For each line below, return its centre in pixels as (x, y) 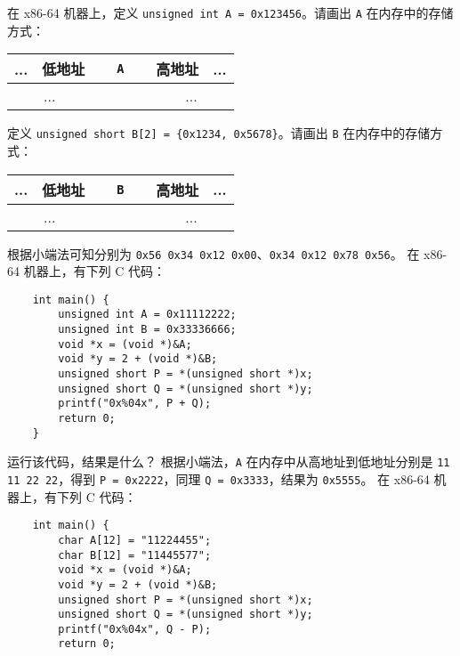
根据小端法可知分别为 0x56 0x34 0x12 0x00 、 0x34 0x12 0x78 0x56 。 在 (214, 253)
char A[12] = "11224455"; (135, 540)
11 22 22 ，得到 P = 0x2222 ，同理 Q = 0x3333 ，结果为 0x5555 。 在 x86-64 (218, 478)
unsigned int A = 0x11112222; (147, 315)
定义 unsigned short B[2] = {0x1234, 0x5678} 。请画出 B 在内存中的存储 (219, 133)
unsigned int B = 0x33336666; (147, 330)
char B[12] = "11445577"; (135, 555)
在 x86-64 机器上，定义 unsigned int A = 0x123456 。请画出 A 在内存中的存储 (230, 12)
